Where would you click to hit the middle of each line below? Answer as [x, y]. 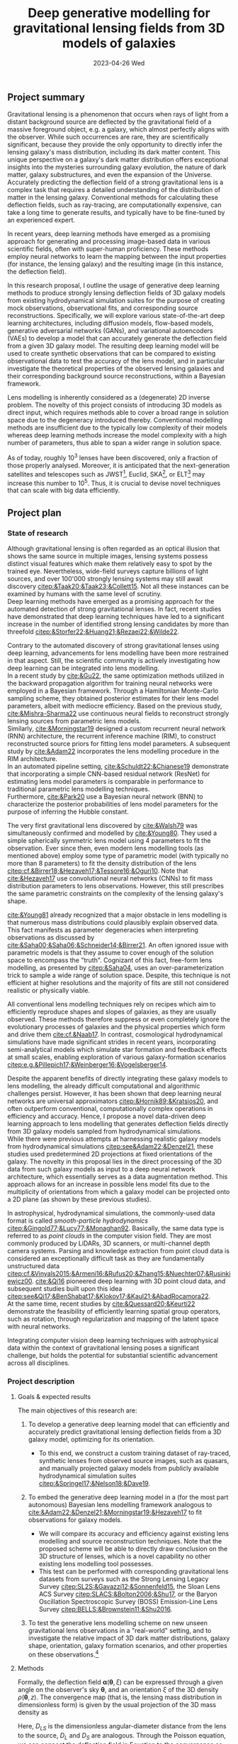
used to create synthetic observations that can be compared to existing [112, 353]
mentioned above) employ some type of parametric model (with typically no [118, 856]
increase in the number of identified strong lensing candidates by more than [118, 624]
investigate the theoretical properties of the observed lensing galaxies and [116, 368]
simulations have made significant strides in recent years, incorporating [112, 1042]
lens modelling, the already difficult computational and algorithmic [104, 1086]
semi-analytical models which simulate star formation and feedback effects [117, 1050]
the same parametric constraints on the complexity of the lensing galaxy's [115, 893]
